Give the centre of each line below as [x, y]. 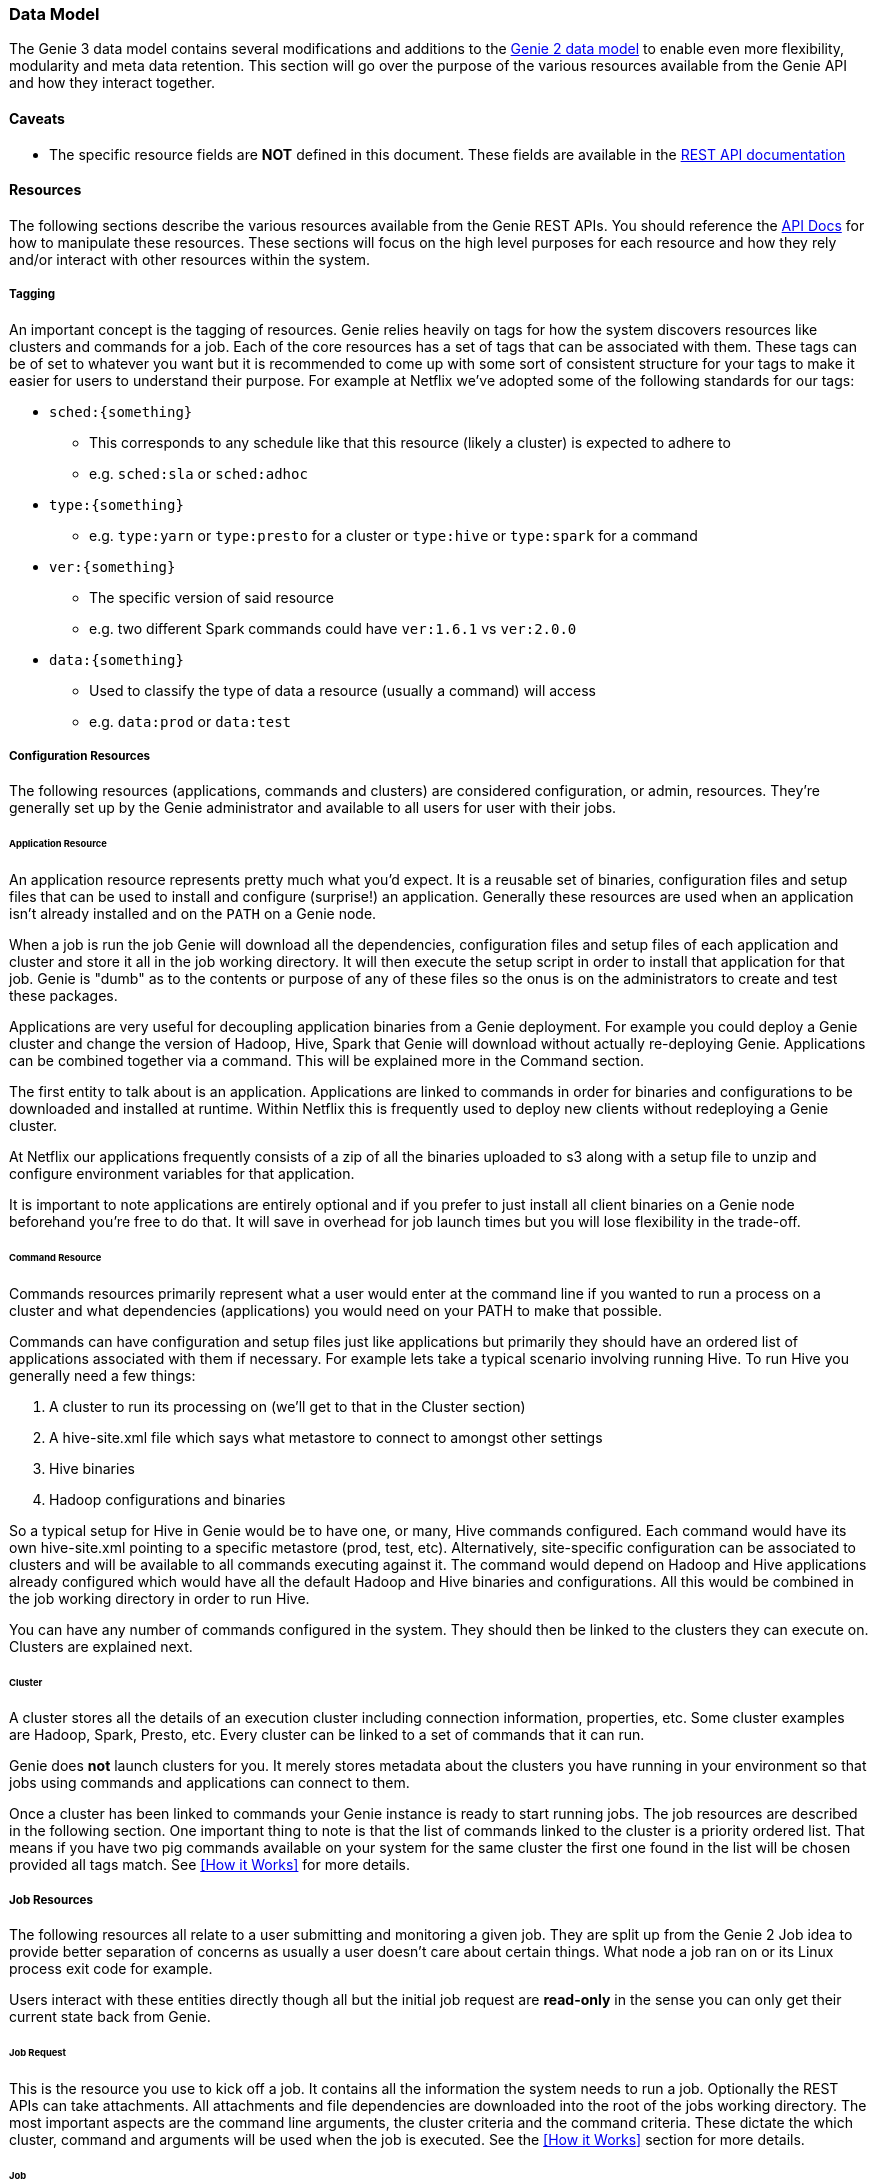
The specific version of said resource [211, 597]
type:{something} [116, 504]
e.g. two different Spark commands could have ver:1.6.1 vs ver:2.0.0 [333, 628]
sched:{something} [121, 411]
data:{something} [116, 659]
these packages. [63, 996]
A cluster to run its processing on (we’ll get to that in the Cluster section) [287, 1406]
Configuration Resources [80, 755]
